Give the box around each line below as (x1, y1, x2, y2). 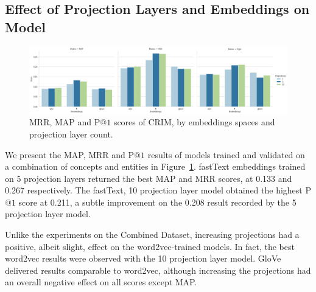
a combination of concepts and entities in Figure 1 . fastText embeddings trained (5, 160, 306, 173)
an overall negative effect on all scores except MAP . (5, 276, 197, 288)
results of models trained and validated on (147, 148, 305, 161)
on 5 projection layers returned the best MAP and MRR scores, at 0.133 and (5, 172, 292, 184)
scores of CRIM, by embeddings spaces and (113, 116, 275, 128)
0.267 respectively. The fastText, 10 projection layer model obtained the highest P (5, 184, 311, 196)
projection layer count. (29, 127, 113, 140)
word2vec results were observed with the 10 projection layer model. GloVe (5, 252, 281, 265)
